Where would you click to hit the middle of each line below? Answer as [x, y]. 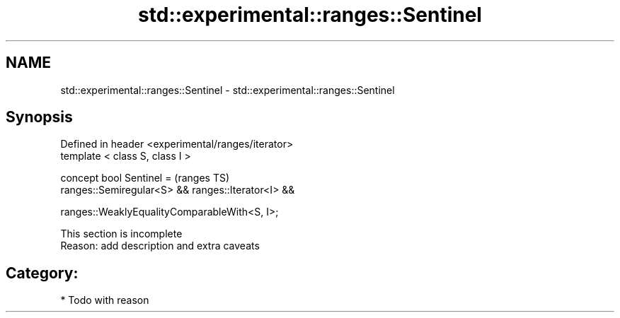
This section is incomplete [121, 234]
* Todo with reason [105, 300]
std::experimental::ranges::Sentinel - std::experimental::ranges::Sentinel [228, 90]
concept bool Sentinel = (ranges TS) [145, 178]
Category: [42, 273]
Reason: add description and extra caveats [160, 246]
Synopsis [39, 117]
